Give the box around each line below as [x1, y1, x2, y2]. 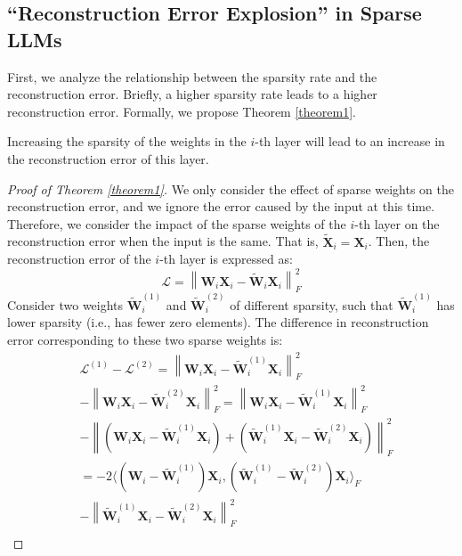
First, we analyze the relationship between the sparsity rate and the [7, 67, 377, 86]
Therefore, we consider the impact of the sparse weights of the [7, 214, 346, 233]
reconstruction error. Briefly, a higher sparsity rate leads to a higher [7, 85, 377, 103]
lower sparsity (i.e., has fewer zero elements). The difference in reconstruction [7, 313, 429, 331]
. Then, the [368, 232, 430, 250]
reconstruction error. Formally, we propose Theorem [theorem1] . [7, 102, 356, 120]
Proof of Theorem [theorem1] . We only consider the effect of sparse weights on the [7, 179, 455, 198]
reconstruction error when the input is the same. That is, [7, 232, 319, 250]
